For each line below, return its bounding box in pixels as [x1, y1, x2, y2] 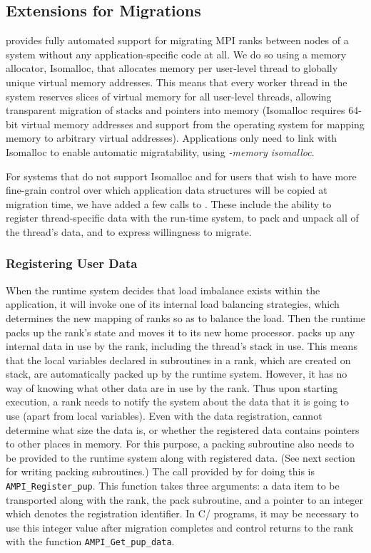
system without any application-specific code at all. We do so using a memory [6, 46, 347, 61]
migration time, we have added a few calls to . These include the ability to [6, 196, 332, 211]
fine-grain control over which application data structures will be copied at [6, 182, 327, 197]
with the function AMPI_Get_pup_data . [6, 534, 175, 549]
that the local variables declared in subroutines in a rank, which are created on [6, 352, 351, 367]
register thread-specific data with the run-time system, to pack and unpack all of [6, 210, 359, 225]
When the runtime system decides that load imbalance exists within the [6, 282, 320, 297]
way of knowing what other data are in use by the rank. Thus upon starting [6, 380, 338, 395]
